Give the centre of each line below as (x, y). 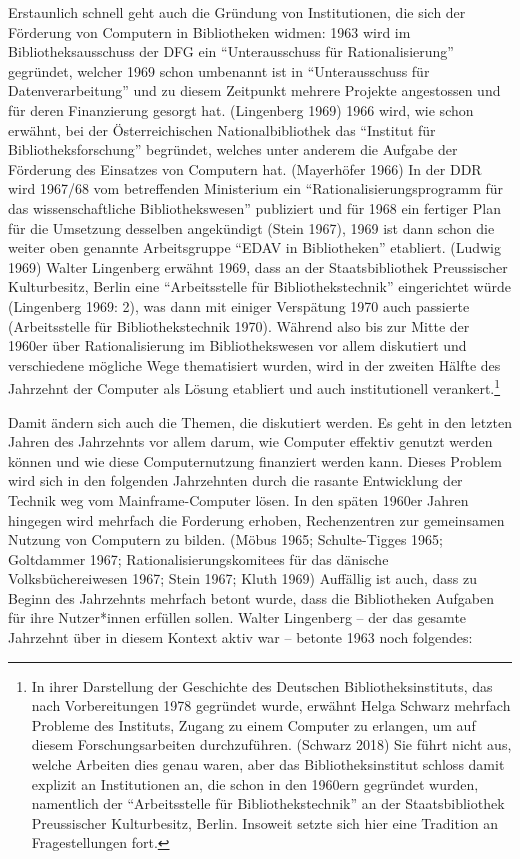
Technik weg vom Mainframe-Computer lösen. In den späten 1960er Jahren (238, 499)
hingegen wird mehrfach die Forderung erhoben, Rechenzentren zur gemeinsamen (256, 519)
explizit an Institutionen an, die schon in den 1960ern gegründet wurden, (255, 783)
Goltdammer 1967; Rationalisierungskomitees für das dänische (198, 558)
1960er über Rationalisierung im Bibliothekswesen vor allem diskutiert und (237, 345)
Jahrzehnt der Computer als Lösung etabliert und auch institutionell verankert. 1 (254, 386)
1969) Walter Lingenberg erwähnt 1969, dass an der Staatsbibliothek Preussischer (258, 266)
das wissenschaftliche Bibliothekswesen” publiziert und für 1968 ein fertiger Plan (254, 207)
